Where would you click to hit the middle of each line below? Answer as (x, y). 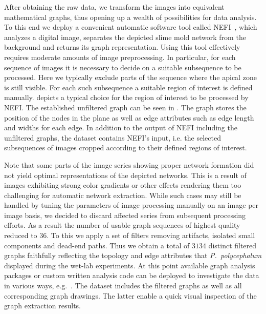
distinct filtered (232, 245)
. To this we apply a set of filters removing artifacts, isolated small (151, 235)
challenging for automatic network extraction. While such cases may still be (123, 195)
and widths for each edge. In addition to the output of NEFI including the (121, 127)
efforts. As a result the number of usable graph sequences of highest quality (122, 225)
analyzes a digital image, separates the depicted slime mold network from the (125, 37)
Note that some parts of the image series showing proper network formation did (129, 164)
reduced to (21, 235)
